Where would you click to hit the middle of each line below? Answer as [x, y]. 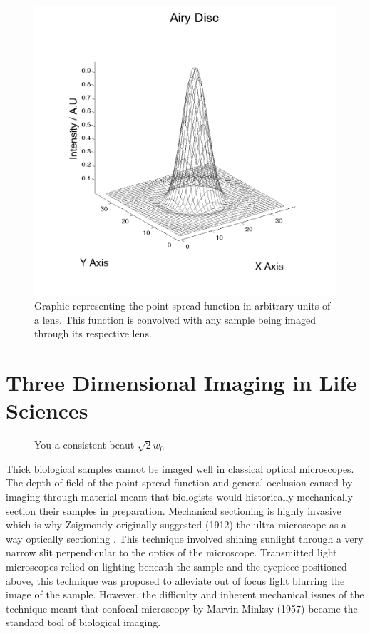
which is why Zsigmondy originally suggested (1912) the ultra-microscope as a [176, 525]
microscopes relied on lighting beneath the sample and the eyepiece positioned [176, 567]
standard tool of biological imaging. [83, 622]
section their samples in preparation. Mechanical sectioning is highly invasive [174, 510]
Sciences [47, 410]
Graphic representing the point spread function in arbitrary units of [183, 306]
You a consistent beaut [84, 445]
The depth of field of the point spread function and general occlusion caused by [179, 482]
